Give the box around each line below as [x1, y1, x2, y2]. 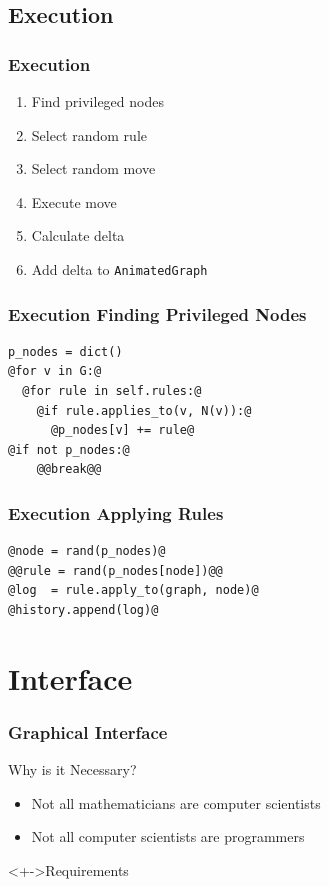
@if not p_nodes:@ [8, 442, 130, 457]
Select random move [31, 158, 156, 179]
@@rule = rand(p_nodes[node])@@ [8, 563, 223, 578]
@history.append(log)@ [8, 603, 159, 617]
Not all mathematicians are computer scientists [31, 792, 321, 813]
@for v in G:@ [8, 364, 102, 379]
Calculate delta [31, 225, 125, 246]
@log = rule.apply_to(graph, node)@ [8, 583, 259, 598]
